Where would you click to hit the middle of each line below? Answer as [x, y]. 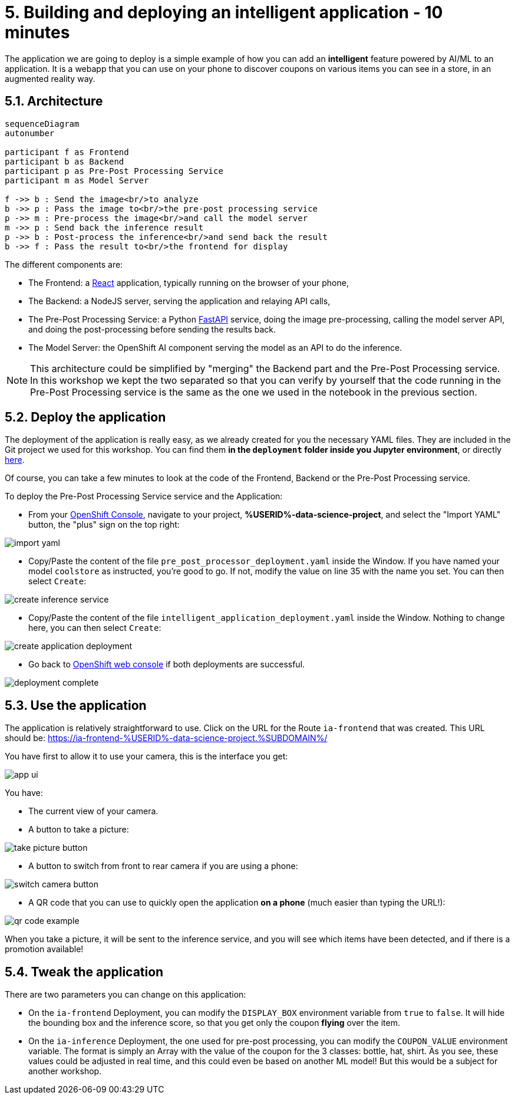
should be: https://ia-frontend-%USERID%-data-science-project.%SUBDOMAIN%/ [166, 738]
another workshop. [65, 1071]
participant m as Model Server [77, 180]
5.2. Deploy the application [85, 417]
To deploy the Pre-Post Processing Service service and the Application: [144, 496]
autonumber [30, 133]
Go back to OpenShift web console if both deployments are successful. [167, 664]
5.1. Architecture [54, 101]
